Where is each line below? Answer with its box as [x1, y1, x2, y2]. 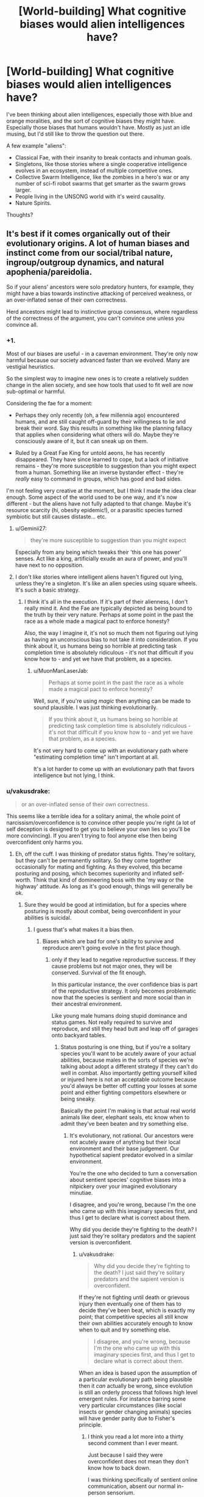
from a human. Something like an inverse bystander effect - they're [15, 469, 184, 476]
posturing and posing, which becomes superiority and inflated [15, 870, 172, 877]
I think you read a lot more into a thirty [88, 1433, 184, 1440]
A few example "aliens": [6, 142, 66, 149]
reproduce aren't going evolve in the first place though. [42, 944, 181, 952]
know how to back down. [88, 1464, 151, 1472]
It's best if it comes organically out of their [6, 229, 171, 239]
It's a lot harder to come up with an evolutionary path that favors [33, 765, 195, 773]
